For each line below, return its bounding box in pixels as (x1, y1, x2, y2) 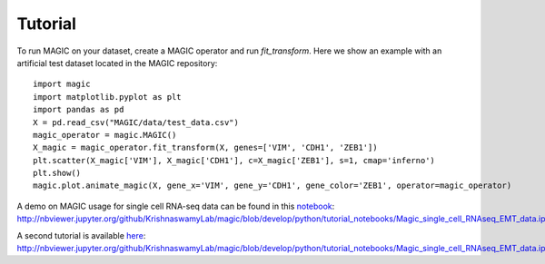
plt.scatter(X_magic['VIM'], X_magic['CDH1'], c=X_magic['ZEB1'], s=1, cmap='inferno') (33, 155, 436, 165)
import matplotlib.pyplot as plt (33, 92, 182, 102)
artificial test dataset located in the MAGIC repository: (16, 57, 218, 68)
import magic (33, 79, 91, 90)
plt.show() (33, 168, 82, 179)
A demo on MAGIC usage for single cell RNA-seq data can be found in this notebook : (16, 200, 335, 211)
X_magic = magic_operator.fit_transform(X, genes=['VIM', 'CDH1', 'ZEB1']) (33, 142, 378, 153)
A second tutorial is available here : (16, 230, 146, 240)
